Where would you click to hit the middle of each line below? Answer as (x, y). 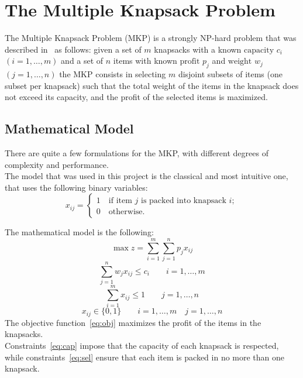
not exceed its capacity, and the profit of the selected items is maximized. (136, 97)
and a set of (82, 61)
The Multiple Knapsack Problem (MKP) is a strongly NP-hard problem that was (151, 38)
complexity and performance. (57, 164)
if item (120, 201)
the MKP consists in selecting (113, 74)
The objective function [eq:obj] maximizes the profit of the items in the (133, 322)
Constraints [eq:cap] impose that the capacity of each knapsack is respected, (142, 346)
